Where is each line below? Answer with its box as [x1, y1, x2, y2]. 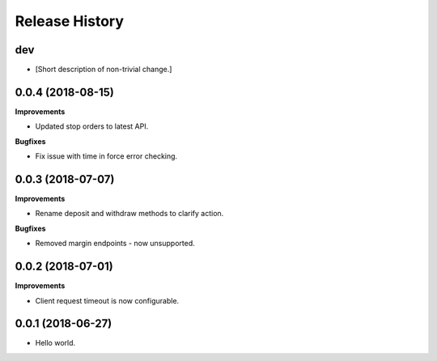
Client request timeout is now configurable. [35, 295, 180, 305]
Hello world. [35, 338, 76, 348]
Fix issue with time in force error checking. [35, 151, 178, 161]
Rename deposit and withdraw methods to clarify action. [35, 209, 224, 219]
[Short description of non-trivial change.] [35, 65, 172, 74]
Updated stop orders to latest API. [35, 121, 149, 131]
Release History [15, 12, 125, 30]
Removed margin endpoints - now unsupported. [35, 239, 196, 248]
